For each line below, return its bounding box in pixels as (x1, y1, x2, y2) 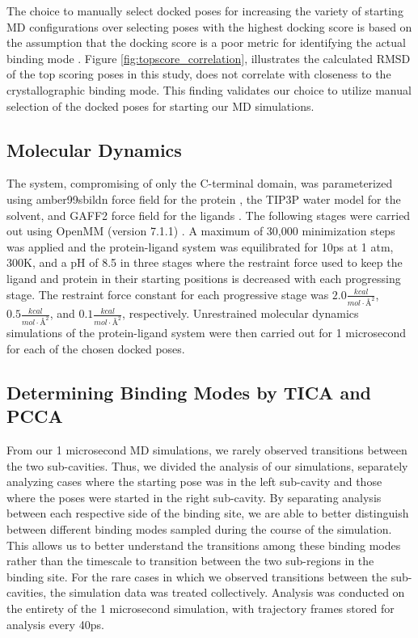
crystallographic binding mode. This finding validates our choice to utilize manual (6, 81, 412, 98)
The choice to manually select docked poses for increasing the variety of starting (6, 2, 403, 19)
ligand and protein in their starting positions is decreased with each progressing (6, 269, 401, 286)
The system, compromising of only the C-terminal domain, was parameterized (6, 175, 393, 192)
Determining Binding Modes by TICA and (6, 379, 371, 404)
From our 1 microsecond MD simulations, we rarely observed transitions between (6, 442, 407, 458)
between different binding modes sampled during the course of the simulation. (6, 521, 392, 538)
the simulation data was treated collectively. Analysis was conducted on (49, 584, 405, 601)
